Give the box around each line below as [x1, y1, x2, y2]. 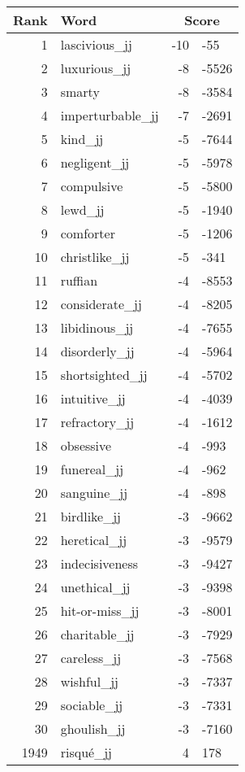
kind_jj [60, 129, 104, 148]
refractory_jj [60, 412, 135, 431]
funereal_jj [60, 460, 124, 478]
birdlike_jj [60, 507, 122, 526]
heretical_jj [60, 530, 127, 549]
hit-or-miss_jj [60, 601, 140, 620]
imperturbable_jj [60, 106, 159, 124]
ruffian [60, 271, 98, 290]
